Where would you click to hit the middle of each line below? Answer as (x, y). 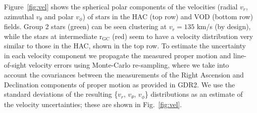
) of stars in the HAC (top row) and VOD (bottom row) (168, 16)
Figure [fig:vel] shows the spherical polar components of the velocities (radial (121, 6)
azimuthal (19, 16)
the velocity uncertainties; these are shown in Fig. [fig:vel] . (93, 104)
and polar (59, 16)
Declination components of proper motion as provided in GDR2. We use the (120, 84)
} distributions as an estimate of (194, 94)
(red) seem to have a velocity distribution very (182, 36)
